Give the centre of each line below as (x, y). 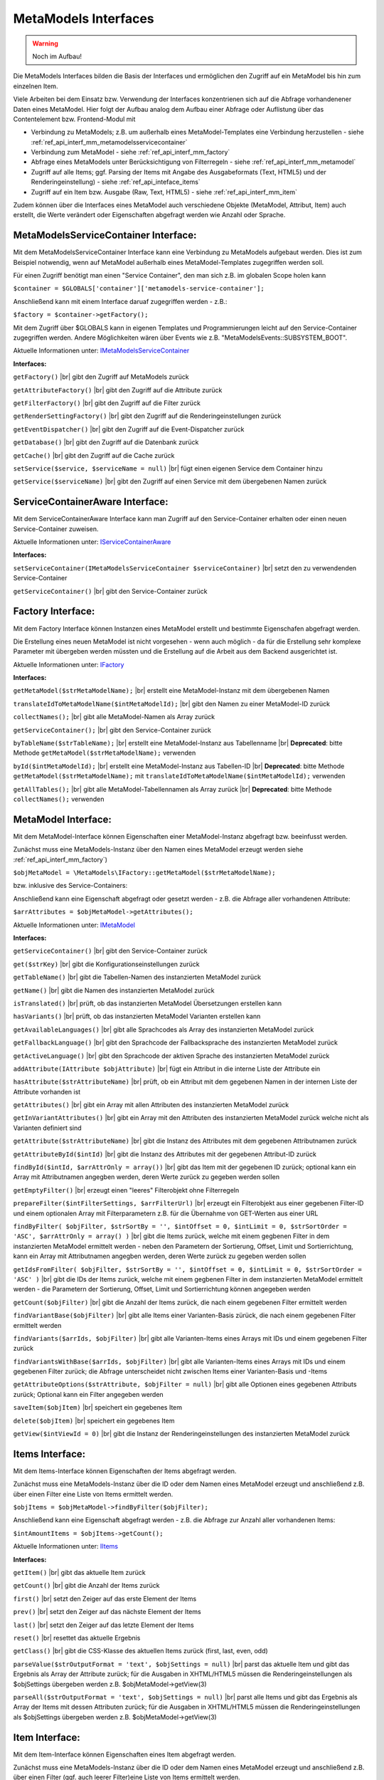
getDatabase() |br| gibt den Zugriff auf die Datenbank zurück (106, 442)
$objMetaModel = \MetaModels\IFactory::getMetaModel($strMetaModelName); (145, 873)
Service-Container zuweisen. (56, 529)
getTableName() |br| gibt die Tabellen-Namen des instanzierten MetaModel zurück (137, 977)
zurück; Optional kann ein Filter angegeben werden (88, 1394)
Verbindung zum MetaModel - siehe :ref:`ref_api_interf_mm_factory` (130, 152)
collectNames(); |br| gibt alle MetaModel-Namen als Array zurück (114, 717)
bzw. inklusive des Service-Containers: (70, 886)
